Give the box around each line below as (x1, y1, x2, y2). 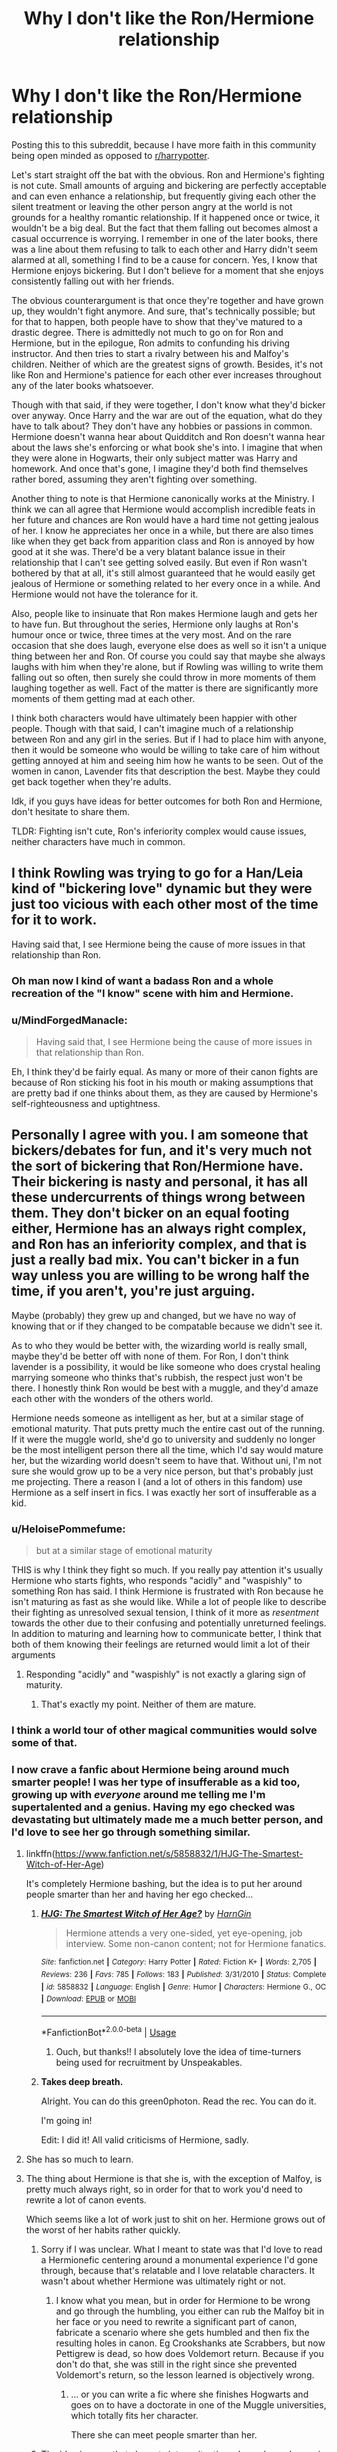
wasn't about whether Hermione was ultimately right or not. (40, 2275, 287, 2287)
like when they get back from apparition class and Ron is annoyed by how (11, 535, 316, 547)
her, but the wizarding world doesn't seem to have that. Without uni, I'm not (11, 1454, 323, 1466)
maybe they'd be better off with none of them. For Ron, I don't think (11, 1350, 289, 1362)
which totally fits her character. (70, 2409, 199, 2421)
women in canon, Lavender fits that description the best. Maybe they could (11, 765, 321, 777)
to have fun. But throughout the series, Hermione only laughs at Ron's (11, 618, 299, 630)
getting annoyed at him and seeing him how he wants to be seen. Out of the (11, 754, 324, 766)
